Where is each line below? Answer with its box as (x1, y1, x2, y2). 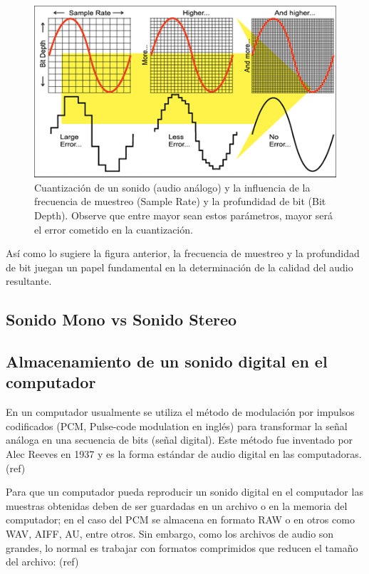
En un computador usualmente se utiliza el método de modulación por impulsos (6, 405, 355, 419)
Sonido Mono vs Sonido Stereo (6, 308, 237, 330)
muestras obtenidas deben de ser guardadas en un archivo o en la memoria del (6, 498, 348, 513)
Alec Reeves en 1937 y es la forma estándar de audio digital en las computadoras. (6, 447, 362, 461)
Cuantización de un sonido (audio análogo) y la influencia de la (34, 179, 311, 194)
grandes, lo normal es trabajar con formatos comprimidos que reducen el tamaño (6, 540, 358, 555)
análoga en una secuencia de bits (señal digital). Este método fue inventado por (6, 432, 353, 447)
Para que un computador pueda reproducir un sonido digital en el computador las (6, 484, 363, 499)
